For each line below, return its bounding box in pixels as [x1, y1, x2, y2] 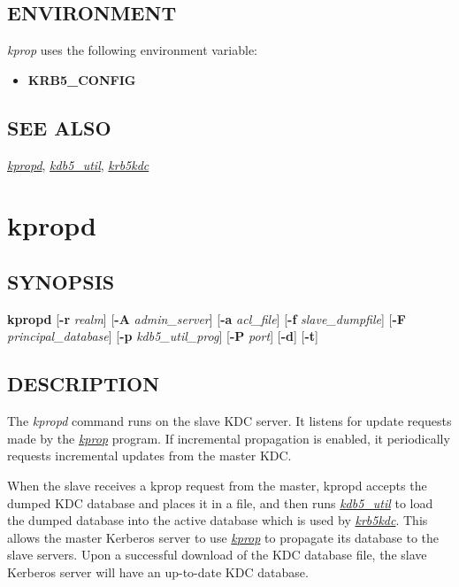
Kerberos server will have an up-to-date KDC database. [7, 562, 309, 581]
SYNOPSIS [7, 267, 115, 295]
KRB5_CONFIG [27, 70, 136, 89]
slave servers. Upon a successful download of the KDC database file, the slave [7, 545, 427, 564]
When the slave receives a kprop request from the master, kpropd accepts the [7, 475, 427, 494]
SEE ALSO [7, 113, 111, 141]
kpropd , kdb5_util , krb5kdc [7, 155, 149, 174]
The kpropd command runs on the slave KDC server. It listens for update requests [7, 412, 452, 430]
